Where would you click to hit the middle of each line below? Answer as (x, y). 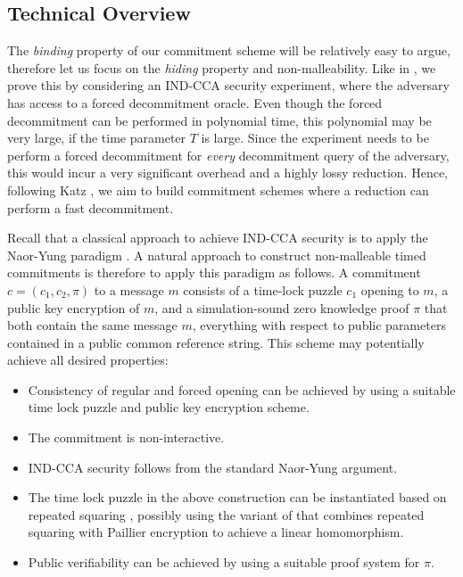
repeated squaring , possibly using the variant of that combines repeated (226, 514)
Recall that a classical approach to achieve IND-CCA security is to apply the (218, 238)
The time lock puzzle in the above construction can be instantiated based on (237, 497)
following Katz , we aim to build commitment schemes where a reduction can (218, 190)
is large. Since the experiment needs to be (315, 138)
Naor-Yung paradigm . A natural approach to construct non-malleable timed (217, 255)
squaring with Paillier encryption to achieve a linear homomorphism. (216, 532)
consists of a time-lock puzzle (263, 289)
